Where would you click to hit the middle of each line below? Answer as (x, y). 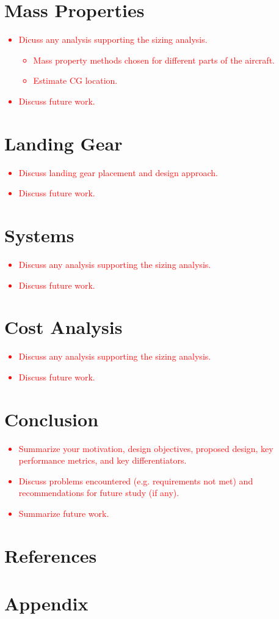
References (51, 555)
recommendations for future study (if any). (99, 493)
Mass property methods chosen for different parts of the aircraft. (154, 60)
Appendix (46, 603)
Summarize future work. (64, 513)
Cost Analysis (63, 327)
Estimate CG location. (75, 80)
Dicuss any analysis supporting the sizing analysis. (113, 39)
